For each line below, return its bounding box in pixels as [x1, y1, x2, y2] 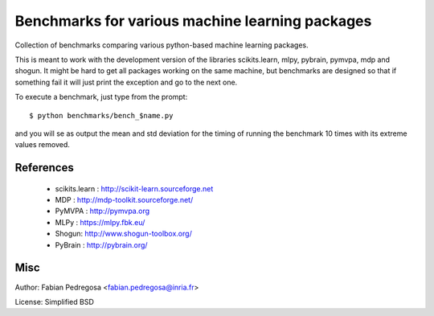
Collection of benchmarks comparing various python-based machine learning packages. [14, 40, 309, 50]
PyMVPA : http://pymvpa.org [55, 206, 150, 216]
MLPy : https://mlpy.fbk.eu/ [55, 217, 145, 227]
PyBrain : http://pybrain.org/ [55, 240, 148, 249]
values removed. [14, 140, 70, 150]
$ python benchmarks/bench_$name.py [29, 111, 174, 120]
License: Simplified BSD [14, 297, 94, 306]
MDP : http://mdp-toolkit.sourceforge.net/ [55, 195, 194, 205]
